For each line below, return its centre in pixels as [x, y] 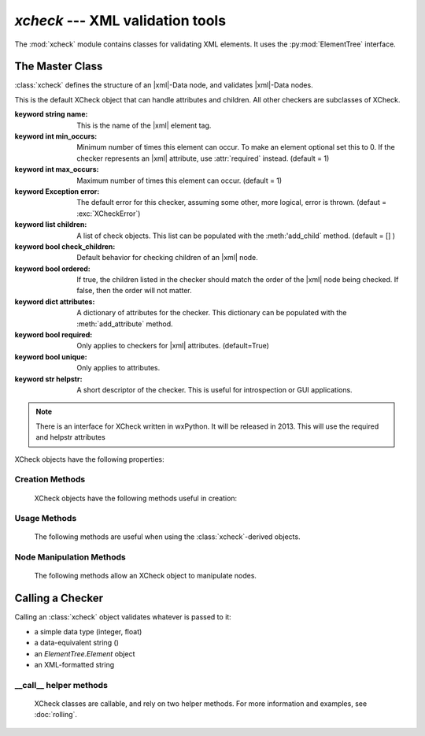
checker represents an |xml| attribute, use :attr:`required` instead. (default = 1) [203, 158]
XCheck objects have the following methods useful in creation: [136, 498]
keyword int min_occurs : [56, 136]
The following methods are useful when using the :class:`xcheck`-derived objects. [167, 537]
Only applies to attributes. [118, 368]
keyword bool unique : [51, 357]
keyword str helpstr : [48, 379]
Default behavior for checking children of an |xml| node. [168, 258]
